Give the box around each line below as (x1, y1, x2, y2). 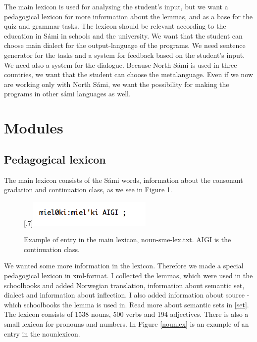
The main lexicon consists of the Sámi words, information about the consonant (4, 174, 243, 185)
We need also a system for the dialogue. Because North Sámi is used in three (4, 59, 237, 70)
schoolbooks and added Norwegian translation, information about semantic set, (4, 280, 245, 290)
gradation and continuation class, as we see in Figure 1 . (4, 184, 172, 195)
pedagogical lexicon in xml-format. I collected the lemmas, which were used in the (4, 270, 253, 281)
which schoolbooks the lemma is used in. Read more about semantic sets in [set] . (4, 299, 249, 309)
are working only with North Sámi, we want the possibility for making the (4, 79, 229, 89)
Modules (4, 118, 63, 138)
